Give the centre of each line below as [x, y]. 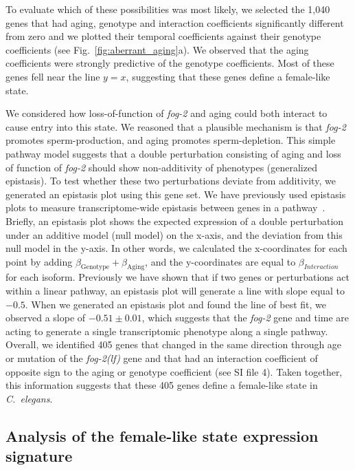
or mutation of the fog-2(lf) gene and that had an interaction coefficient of [162, 358]
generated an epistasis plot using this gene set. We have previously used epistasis [176, 194]
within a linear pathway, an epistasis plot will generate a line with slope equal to [175, 291]
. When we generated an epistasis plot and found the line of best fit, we [176, 304]
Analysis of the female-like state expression [162, 435]
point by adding [39, 261]
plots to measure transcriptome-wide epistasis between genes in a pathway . [165, 207]
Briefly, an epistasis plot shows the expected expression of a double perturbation [175, 221]
